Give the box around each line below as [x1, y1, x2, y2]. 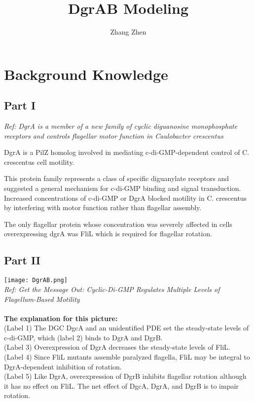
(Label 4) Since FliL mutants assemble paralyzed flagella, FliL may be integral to [4, 352, 250, 362]
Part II [4, 253, 40, 268]
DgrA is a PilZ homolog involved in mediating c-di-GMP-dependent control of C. [4, 147, 250, 157]
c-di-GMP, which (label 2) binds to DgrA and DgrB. [4, 332, 163, 342]
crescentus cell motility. [4, 156, 74, 167]
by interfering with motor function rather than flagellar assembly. [4, 202, 202, 213]
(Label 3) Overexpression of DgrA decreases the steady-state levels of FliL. [4, 342, 230, 352]
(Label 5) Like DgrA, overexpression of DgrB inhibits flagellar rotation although [4, 371, 247, 381]
